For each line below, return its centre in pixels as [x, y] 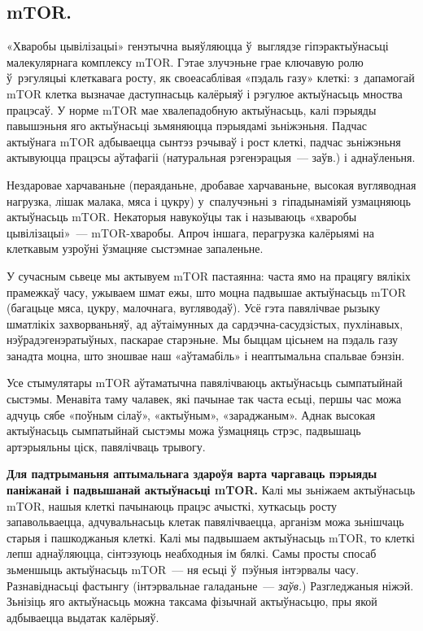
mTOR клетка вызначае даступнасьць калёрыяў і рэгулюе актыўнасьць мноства [205, 93]
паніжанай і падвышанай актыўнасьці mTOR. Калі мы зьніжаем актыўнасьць [211, 490]
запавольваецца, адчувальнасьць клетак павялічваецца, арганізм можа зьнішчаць [205, 522]
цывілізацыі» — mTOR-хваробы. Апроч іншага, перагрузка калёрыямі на [190, 232]
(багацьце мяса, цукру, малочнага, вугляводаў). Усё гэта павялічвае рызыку [194, 308]
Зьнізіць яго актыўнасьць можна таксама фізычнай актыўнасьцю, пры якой [192, 601]
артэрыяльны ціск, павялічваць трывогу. [106, 446]
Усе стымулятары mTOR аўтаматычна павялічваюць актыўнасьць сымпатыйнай [205, 383]
